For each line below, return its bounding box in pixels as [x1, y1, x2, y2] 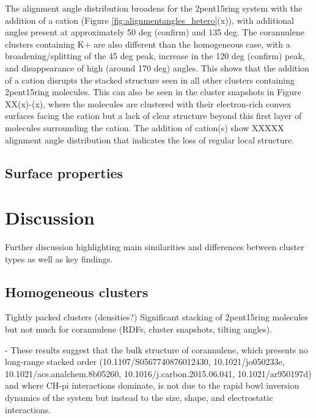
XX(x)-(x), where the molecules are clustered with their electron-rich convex [5, 97, 292, 110]
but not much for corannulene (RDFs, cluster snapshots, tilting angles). [5, 323, 273, 336]
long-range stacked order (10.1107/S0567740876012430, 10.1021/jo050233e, [5, 355, 285, 368]
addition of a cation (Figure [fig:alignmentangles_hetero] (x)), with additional [5, 13, 294, 26]
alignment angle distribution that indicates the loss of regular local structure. [5, 133, 295, 146]
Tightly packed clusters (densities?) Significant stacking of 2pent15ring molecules [5, 311, 308, 323]
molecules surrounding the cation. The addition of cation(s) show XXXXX [5, 121, 284, 134]
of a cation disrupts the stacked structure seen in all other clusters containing [5, 73, 295, 86]
